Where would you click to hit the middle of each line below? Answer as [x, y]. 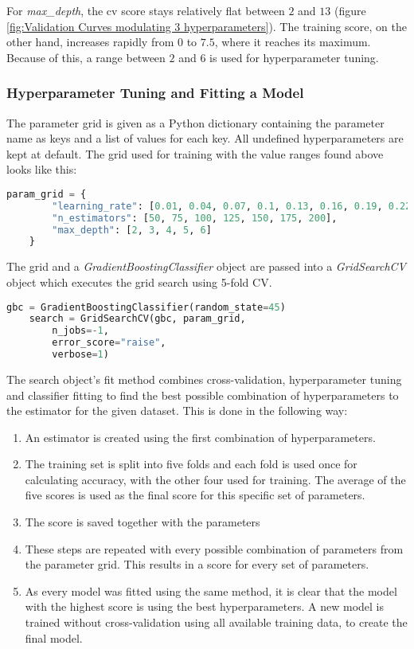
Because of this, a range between [86, 57]
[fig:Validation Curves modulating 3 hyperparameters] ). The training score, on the [207, 26]
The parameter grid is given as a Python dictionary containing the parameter [195, 122]
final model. [54, 637]
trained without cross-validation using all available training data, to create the [216, 622]
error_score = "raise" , [109, 343]
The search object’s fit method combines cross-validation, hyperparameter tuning [204, 379]
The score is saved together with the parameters [143, 522]
